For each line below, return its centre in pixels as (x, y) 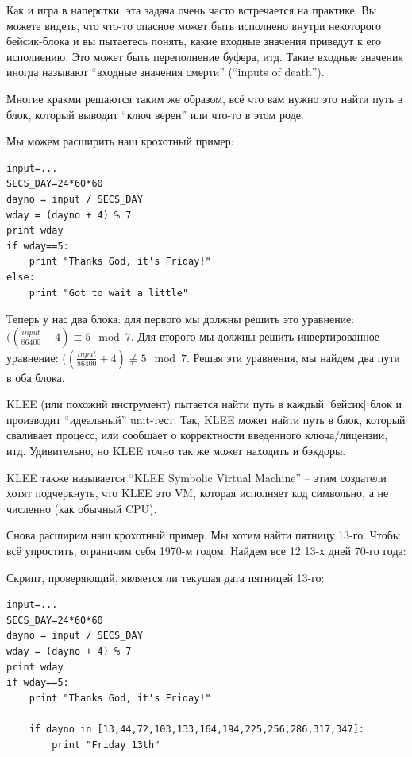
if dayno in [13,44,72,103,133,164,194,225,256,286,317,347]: (197, 729)
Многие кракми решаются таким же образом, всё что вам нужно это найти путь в (205, 98)
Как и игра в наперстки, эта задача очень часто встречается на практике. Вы (192, 10)
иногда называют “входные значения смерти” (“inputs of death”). (166, 72)
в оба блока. (36, 377)
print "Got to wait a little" (109, 293)
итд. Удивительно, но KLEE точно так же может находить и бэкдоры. (176, 451)
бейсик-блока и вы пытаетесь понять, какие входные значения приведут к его (194, 41)
